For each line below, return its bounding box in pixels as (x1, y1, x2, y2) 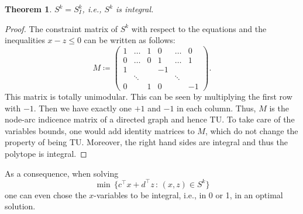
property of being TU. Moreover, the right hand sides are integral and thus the (5, 136, 288, 148)
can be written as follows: (84, 34, 175, 46)
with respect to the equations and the (131, 22, 267, 34)
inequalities (5, 34, 45, 46)
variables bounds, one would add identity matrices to (5, 124, 195, 136)
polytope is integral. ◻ (5, 147, 87, 159)
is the (269, 101, 289, 114)
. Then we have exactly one (33, 101, 132, 114)
